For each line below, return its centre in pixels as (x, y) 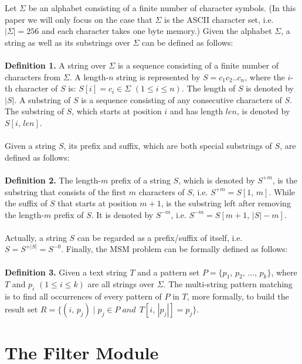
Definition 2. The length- (53, 180)
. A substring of (43, 99)
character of (36, 88)
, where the (265, 76)
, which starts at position (117, 111)
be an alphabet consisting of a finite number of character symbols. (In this (162, 8)
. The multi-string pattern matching (228, 284)
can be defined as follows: (188, 42)
